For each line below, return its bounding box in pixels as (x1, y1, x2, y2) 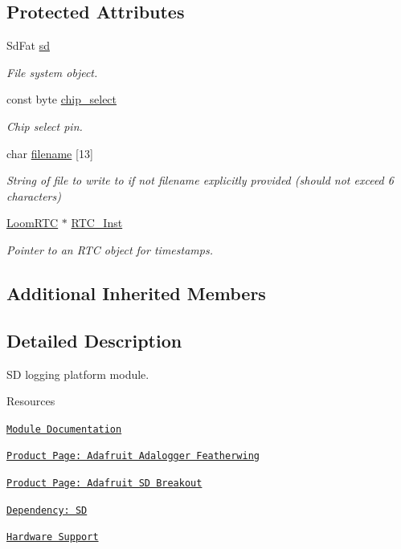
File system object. (6, 63, 98, 80)
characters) (6, 187, 61, 204)
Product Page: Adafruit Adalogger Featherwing (6, 450, 260, 462)
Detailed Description (6, 327, 182, 352)
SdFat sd (6, 37, 50, 54)
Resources (6, 392, 55, 409)
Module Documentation (6, 423, 122, 435)
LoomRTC (6, 214, 59, 231)
